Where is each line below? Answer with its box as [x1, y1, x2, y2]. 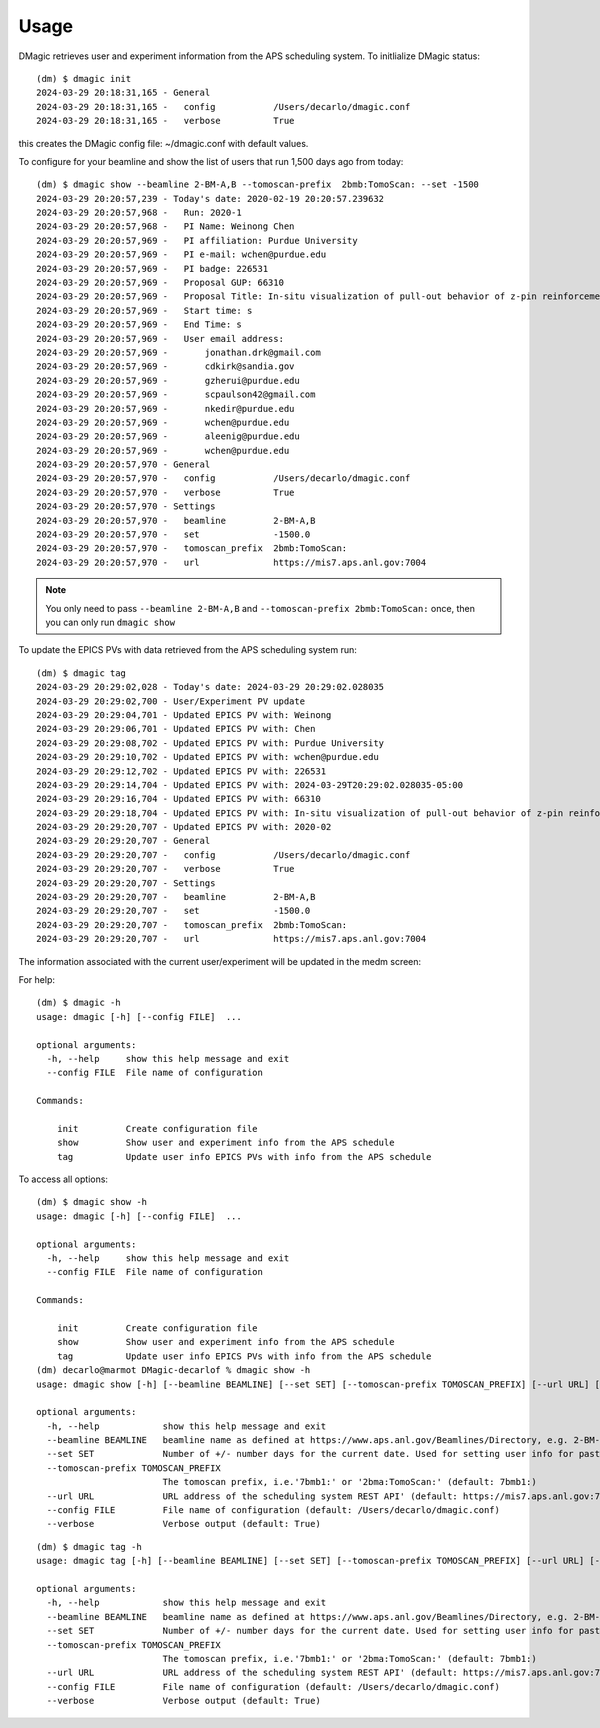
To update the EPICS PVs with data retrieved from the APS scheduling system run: [18, 644, 357, 656]
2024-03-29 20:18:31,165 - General [36, 87, 211, 99]
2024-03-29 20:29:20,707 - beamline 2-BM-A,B [36, 891, 316, 903]
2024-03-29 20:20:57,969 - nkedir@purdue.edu [36, 403, 295, 414]
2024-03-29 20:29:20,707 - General [36, 835, 211, 847]
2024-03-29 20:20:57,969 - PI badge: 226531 [36, 263, 269, 274]
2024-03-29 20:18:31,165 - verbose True [36, 115, 295, 127]
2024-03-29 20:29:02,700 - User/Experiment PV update [36, 695, 305, 707]
